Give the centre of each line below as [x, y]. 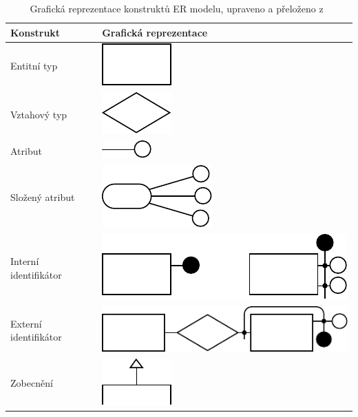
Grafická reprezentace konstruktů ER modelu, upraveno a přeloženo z [177, 8]
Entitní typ [34, 66]
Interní [25, 261]
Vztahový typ [39, 114]
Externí [26, 323]
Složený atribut [43, 197]
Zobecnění [32, 383]
